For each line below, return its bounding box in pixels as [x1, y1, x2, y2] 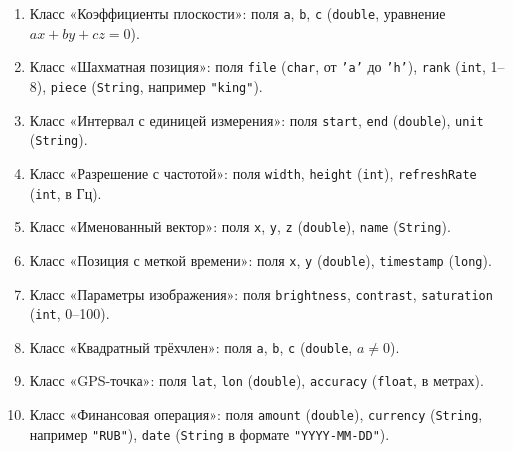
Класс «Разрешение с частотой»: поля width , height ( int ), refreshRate [29, 162, 477, 183]
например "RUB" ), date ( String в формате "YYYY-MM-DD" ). [29, 423, 390, 444]
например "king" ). [148, 75, 263, 96]
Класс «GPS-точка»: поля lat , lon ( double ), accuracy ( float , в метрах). [29, 370, 484, 391]
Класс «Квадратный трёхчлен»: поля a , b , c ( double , [29, 336, 353, 357]
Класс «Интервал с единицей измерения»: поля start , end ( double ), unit [29, 109, 484, 130]
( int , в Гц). [29, 182, 102, 203]
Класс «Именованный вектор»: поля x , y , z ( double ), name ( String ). [29, 216, 451, 237]
